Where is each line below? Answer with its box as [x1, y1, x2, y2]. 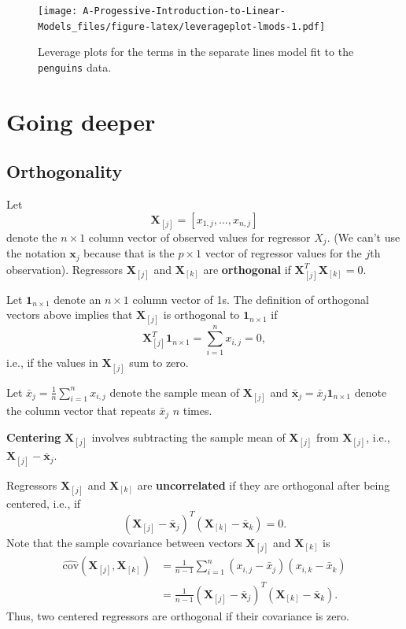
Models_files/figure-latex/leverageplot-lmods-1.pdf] [38, 20, 326, 32]
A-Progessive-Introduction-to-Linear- [83, 6, 286, 17]
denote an [54, 290, 101, 307]
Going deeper [6, 105, 156, 137]
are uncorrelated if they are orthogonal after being [137, 476, 390, 493]
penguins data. [38, 58, 112, 75]
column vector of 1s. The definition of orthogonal [132, 290, 369, 307]
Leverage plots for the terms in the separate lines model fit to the [38, 43, 354, 60]
